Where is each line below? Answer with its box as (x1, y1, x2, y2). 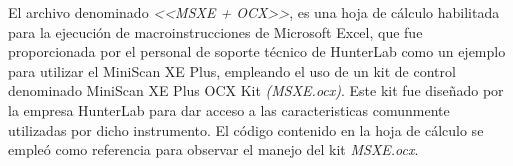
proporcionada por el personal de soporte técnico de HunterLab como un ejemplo (8, 41, 506, 62)
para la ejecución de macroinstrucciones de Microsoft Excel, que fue (8, 21, 423, 42)
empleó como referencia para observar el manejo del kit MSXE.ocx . (8, 139, 419, 160)
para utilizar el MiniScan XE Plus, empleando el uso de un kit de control (8, 60, 456, 81)
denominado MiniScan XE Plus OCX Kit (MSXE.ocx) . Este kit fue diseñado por (8, 80, 504, 101)
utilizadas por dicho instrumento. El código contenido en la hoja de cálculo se (8, 119, 484, 140)
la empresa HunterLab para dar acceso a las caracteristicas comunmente (8, 99, 450, 120)
